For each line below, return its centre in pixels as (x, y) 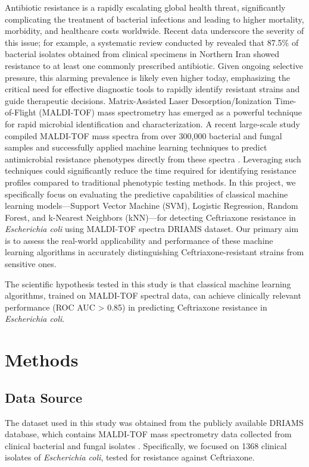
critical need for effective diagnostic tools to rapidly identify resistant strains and (152, 89)
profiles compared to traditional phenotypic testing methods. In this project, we (150, 182)
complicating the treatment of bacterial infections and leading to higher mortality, (154, 19)
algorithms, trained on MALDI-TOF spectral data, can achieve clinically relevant (153, 295)
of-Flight (21, 112)
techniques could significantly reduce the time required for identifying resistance (151, 170)
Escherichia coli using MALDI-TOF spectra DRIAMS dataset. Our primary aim (152, 229)
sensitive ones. (31, 264)
